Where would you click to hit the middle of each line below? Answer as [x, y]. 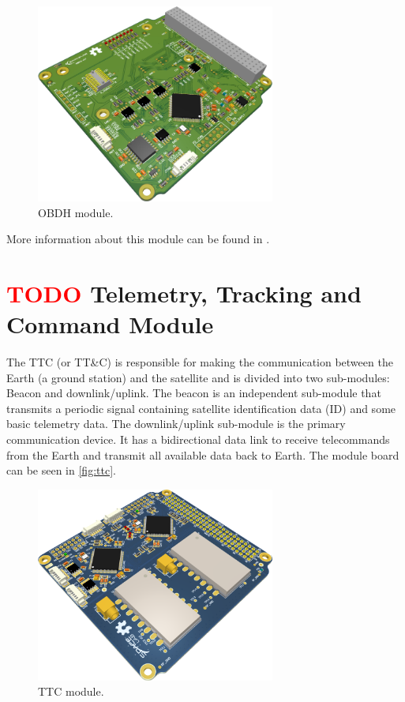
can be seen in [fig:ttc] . [61, 470]
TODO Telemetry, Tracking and [184, 293]
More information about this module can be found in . [138, 239]
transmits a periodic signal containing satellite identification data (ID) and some [201, 408]
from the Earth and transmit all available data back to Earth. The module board [203, 454]
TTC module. [71, 691]
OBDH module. [76, 212]
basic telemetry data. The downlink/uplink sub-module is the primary [176, 424]
